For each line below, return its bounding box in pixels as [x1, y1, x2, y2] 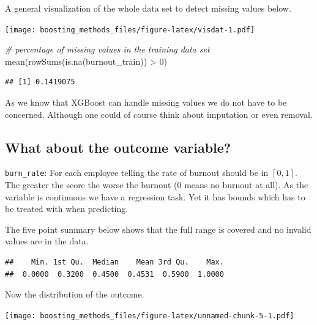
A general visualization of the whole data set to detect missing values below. [5, 2, 291, 14]
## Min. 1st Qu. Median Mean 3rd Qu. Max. [5, 258, 224, 267]
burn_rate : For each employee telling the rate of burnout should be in [5, 166, 269, 179]
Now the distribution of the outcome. [5, 288, 144, 301]
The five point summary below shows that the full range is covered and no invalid [5, 222, 311, 235]
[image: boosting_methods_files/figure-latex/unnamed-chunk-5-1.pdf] [5, 311, 294, 320]
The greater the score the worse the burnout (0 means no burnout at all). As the [5, 178, 308, 191]
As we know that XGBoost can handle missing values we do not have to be [5, 96, 287, 109]
